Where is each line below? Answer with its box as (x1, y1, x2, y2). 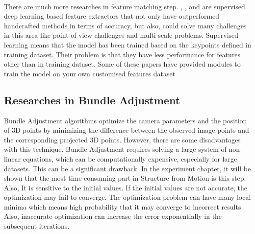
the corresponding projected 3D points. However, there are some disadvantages (4, 134, 241, 144)
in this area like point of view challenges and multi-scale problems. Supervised (4, 30, 239, 40)
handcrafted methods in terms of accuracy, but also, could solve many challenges (4, 20, 247, 30)
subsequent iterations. (4, 221, 70, 231)
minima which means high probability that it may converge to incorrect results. (4, 201, 243, 211)
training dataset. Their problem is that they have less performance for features (4, 49, 241, 59)
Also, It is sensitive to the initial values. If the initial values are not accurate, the (4, 182, 247, 192)
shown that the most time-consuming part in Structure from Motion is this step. (4, 173, 246, 183)
